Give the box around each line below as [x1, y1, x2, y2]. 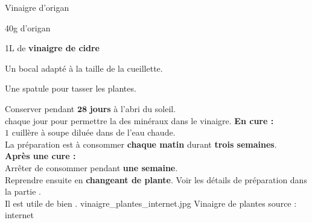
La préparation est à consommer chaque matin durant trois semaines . [5, 137, 277, 150]
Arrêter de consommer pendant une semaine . [5, 161, 178, 174]
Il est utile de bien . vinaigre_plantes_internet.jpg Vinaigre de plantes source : [5, 196, 297, 209]
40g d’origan [5, 21, 51, 34]
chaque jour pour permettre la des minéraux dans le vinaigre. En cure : [5, 114, 274, 127]
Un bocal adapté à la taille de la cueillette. [5, 61, 163, 74]
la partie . [5, 185, 41, 198]
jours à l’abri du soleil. [89, 102, 176, 115]
